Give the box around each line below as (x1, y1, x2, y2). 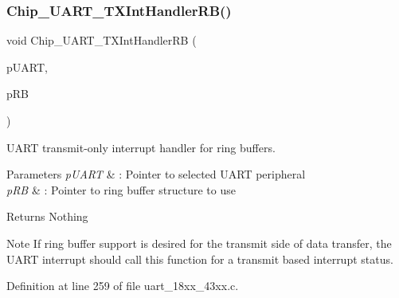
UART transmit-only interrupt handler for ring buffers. (6, 139, 276, 155)
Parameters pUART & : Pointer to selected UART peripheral (6, 166, 306, 182)
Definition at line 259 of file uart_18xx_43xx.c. (6, 277, 239, 294)
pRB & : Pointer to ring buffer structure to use (6, 181, 236, 198)
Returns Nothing (6, 208, 88, 225)
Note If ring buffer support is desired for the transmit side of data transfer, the (6, 234, 392, 251)
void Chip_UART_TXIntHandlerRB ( (6, 32, 197, 49)
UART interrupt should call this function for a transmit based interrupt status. (6, 250, 393, 267)
